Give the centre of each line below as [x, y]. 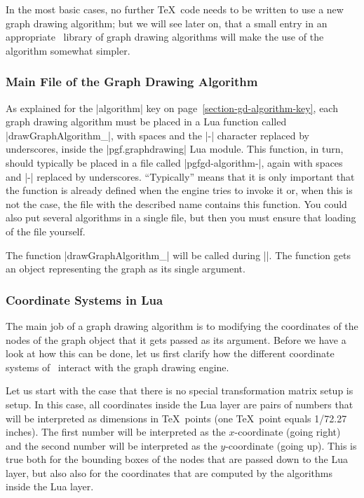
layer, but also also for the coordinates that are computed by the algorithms [169, 472]
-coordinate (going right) [288, 432]
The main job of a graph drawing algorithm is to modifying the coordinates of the [182, 325]
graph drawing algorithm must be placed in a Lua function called [146, 122]
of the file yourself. [46, 231]
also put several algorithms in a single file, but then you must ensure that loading [181, 217]
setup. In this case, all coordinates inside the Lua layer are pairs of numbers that [180, 404]
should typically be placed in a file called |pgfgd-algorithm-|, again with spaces [174, 162]
